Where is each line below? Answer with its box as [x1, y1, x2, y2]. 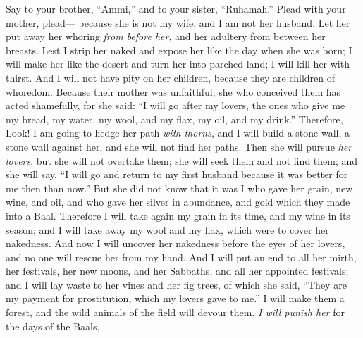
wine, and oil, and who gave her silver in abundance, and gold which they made [6, 194, 350, 209]
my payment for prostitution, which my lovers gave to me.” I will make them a [6, 291, 345, 306]
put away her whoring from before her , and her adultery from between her [6, 29, 326, 44]
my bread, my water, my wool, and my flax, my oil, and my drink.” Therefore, [6, 111, 343, 126]
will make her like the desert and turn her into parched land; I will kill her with [6, 56, 350, 71]
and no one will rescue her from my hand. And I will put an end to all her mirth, [6, 249, 357, 264]
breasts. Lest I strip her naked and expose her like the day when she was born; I [6, 42, 352, 57]
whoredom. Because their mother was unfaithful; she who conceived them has [6, 84, 341, 99]
